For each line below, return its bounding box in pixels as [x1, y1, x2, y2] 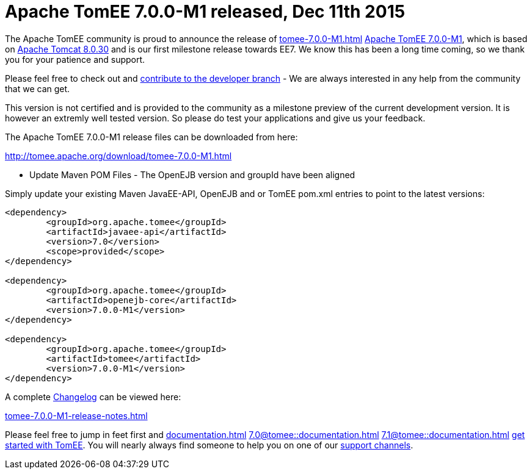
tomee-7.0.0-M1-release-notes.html [5, 410, 148, 421]
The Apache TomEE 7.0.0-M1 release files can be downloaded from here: [5, 131, 298, 142]
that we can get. [5, 83, 70, 94]
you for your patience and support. [5, 54, 145, 65]
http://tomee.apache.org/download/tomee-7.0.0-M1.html [5, 150, 232, 161]
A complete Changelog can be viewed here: [5, 391, 181, 402]
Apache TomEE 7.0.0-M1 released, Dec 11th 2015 [5, 1, 406, 22]
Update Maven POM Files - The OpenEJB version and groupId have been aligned [29, 169, 355, 180]
